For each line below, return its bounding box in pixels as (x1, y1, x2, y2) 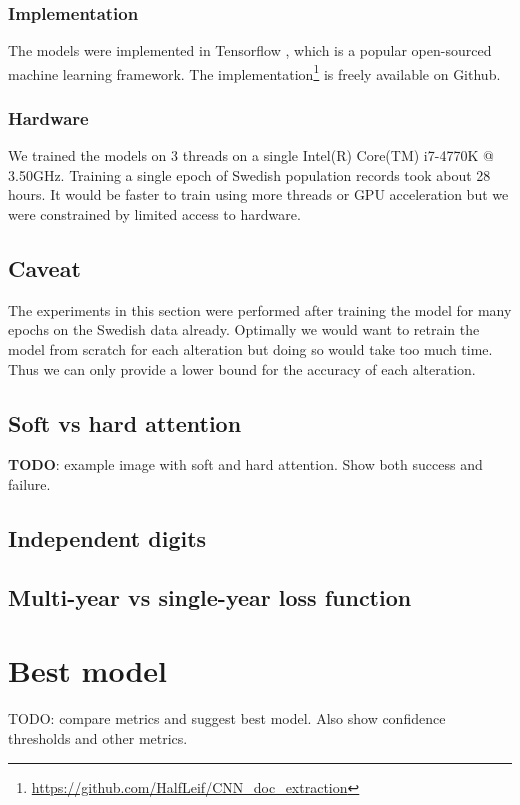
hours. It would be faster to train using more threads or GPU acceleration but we (8, 184, 509, 205)
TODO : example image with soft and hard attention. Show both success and (8, 454, 483, 475)
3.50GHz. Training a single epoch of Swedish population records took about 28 (8, 164, 491, 185)
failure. (8, 474, 51, 495)
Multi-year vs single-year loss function (8, 581, 412, 612)
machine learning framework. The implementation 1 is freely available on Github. (8, 60, 501, 84)
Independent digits (8, 523, 207, 554)
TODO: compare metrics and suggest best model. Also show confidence (8, 708, 446, 729)
